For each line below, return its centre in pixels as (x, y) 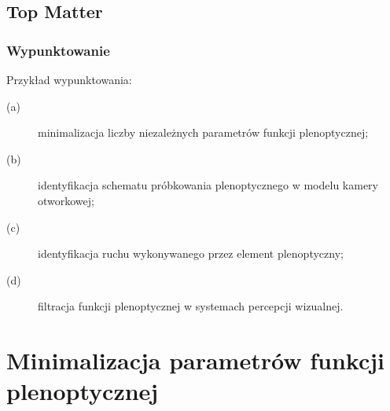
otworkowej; (66, 200)
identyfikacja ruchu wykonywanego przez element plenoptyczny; (191, 253)
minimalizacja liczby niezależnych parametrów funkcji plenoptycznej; (203, 132)
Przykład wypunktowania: (69, 79)
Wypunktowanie (58, 50)
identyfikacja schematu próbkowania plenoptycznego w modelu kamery (208, 185)
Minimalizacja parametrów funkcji (195, 360)
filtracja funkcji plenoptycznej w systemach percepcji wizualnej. (191, 306)
